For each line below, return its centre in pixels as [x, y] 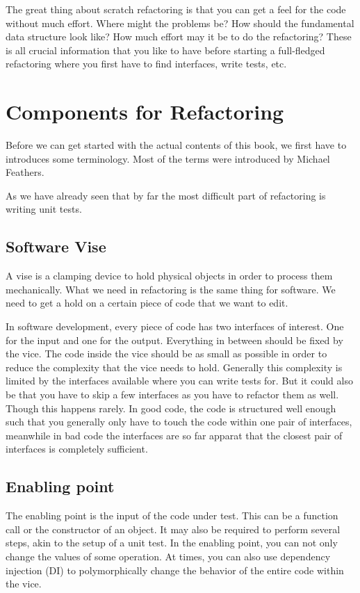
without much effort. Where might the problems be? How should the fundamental [180, 23]
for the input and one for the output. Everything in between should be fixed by [174, 340]
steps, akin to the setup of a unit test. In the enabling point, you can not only [172, 543]
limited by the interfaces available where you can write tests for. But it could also [179, 381]
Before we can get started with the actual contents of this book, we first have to [176, 145]
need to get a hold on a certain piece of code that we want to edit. [147, 303]
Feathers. [25, 172]
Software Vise [56, 246]
